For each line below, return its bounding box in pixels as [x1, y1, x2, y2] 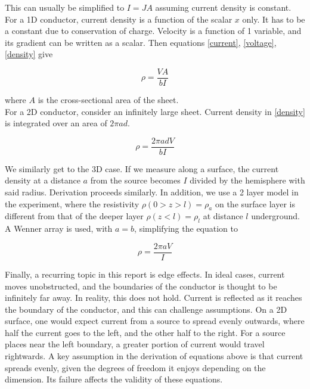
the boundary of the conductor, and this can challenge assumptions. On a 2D [5, 303, 287, 315]
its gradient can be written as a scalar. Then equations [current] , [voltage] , [5, 36, 277, 48]
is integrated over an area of [5, 117, 107, 129]
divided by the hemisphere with [190, 174, 305, 186]
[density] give [5, 48, 53, 60]
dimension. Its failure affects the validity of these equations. [5, 373, 223, 385]
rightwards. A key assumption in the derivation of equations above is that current [5, 350, 303, 362]
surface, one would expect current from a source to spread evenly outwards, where [5, 315, 305, 327]
